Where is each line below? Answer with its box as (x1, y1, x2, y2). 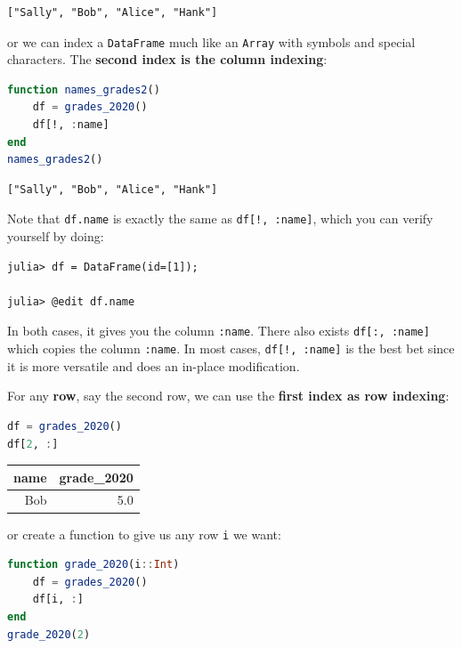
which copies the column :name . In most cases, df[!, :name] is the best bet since (7, 339, 455, 358)
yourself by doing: (7, 227, 104, 246)
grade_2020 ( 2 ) (7, 628, 91, 641)
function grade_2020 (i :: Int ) (7, 558, 180, 571)
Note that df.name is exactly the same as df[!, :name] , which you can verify (7, 209, 434, 228)
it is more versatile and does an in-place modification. (7, 356, 300, 375)
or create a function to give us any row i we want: (7, 524, 281, 543)
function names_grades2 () (7, 83, 160, 96)
